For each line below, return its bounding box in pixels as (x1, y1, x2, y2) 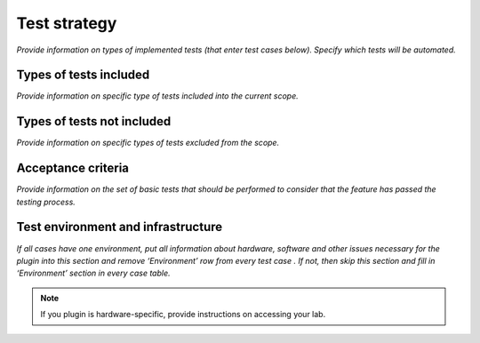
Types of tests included (16, 68, 150, 83)
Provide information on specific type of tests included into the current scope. (16, 91, 299, 101)
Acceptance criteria (16, 161, 129, 176)
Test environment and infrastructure (16, 219, 223, 235)
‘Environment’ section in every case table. (16, 267, 171, 279)
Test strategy (16, 13, 117, 33)
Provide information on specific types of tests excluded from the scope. (16, 138, 280, 148)
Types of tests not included (16, 114, 172, 129)
